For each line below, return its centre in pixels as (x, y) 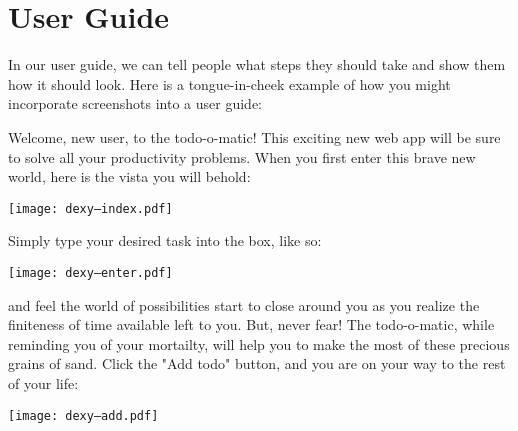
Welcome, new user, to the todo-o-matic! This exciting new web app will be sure (254, 136)
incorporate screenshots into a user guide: (135, 103)
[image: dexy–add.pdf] (83, 415)
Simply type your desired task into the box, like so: (165, 240)
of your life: (43, 382)
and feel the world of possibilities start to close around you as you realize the (244, 304)
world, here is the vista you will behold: (129, 176)
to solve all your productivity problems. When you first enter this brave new (242, 156)
